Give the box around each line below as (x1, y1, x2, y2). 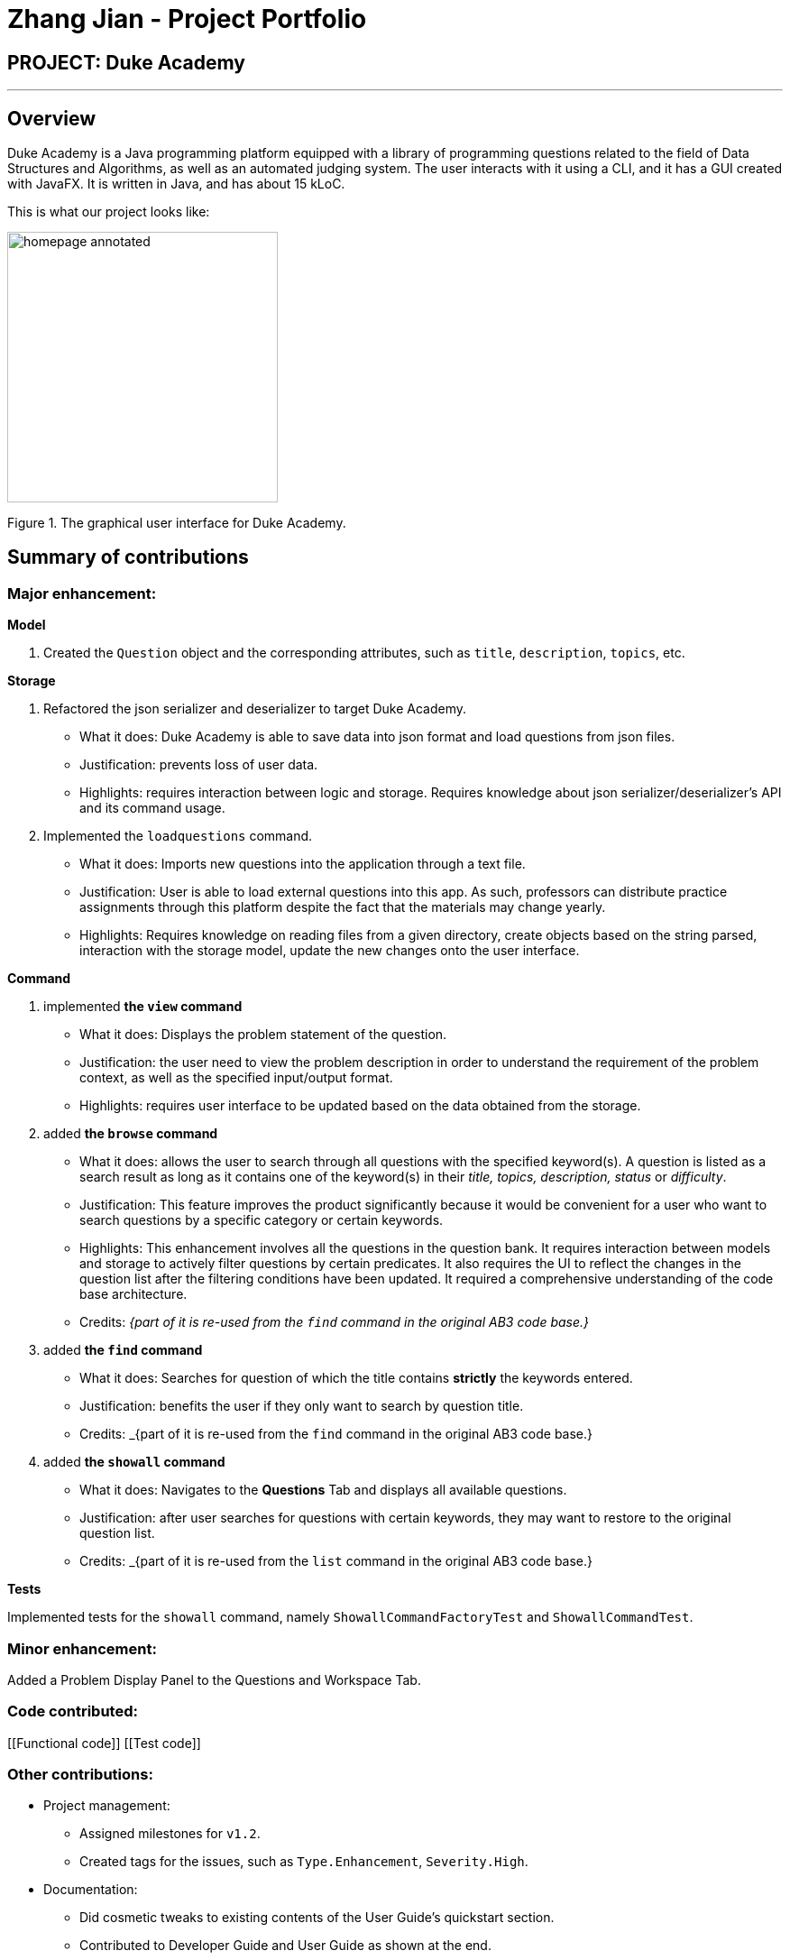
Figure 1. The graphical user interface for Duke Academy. (7, 515, 346, 531)
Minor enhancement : (7, 1639, 157, 1658)
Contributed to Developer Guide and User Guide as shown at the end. (79, 1937, 491, 1954)
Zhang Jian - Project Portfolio (7, 4, 367, 34)
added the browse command (43, 1126, 218, 1142)
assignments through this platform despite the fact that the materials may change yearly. (79, 899, 606, 916)
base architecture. (79, 1286, 188, 1302)
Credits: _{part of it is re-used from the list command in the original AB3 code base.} (79, 1553, 593, 1569)
